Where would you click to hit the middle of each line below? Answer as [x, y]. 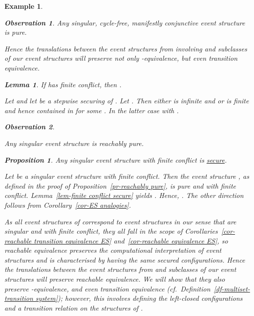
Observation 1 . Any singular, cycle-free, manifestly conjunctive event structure [125, 22]
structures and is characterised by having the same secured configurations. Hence [125, 259]
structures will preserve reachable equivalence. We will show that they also [115, 279]
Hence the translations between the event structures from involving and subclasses [126, 48]
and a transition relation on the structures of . [74, 307]
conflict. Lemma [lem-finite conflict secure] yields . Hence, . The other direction [124, 195]
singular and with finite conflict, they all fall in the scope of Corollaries [111, 231]
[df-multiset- [232, 288]
